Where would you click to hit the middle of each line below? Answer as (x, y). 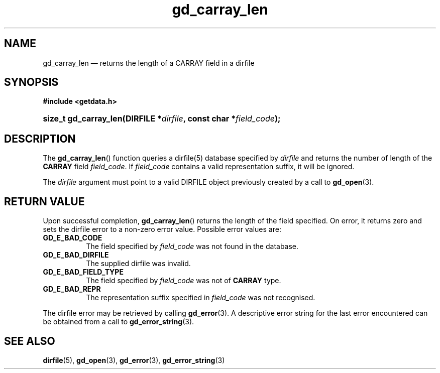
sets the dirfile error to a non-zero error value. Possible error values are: (162, 229)
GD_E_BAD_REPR (72, 289)
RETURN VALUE (44, 201)
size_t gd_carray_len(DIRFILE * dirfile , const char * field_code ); (162, 119)
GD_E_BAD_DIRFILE (76, 255)
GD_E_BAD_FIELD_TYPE (83, 272)
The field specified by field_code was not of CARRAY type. (184, 281)
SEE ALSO (30, 341)
